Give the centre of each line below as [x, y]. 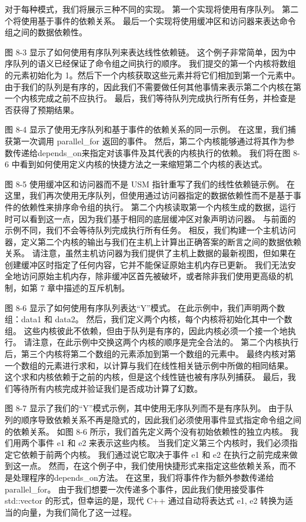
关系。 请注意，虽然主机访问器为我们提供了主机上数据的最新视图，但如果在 [150, 253]
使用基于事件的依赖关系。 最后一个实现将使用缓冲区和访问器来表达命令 [158, 20]
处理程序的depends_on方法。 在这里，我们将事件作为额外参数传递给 [143, 477]
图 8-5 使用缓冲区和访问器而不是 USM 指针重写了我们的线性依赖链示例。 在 [150, 184]
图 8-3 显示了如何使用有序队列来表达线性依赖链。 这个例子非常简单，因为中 [150, 52]
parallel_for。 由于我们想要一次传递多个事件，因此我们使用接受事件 [135, 489]
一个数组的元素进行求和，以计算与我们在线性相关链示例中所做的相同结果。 [149, 365]
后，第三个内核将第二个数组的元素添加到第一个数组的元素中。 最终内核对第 [150, 354]
